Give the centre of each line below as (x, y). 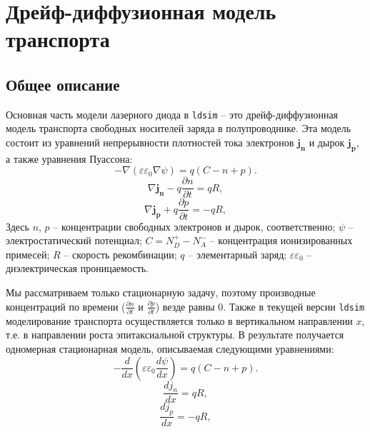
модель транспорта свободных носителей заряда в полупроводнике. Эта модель (179, 128)
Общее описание (63, 84)
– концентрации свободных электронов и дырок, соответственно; (194, 226)
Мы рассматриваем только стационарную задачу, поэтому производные (161, 292)
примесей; (28, 254)
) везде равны (185, 306)
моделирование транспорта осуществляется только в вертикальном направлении (179, 320)
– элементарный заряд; (237, 254)
